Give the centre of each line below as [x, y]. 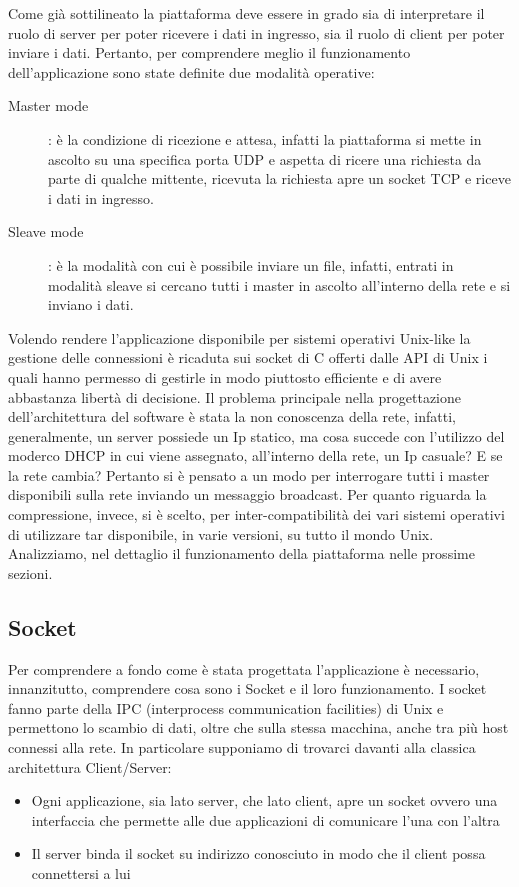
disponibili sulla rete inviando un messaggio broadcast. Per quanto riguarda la [247, 494]
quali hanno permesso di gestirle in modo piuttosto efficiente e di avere [225, 376]
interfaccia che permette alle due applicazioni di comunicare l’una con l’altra [265, 819]
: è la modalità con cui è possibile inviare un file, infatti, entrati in [251, 264]
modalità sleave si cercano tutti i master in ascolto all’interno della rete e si [279, 284]
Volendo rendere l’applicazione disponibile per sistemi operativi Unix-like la [239, 337]
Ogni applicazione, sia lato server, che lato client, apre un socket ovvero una [264, 800]
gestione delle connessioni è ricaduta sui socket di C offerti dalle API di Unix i [248, 357]
